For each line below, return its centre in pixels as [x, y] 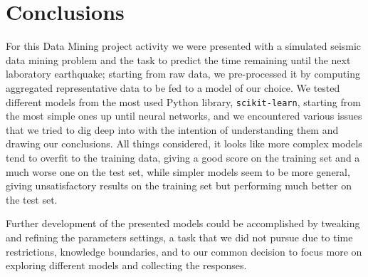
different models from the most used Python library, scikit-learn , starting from [183, 101]
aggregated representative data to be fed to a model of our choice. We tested [173, 87]
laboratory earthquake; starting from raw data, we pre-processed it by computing [183, 74]
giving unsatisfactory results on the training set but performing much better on [179, 185]
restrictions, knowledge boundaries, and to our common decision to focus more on [184, 251]
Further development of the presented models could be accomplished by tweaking [183, 223]
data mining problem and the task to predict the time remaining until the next [178, 59]
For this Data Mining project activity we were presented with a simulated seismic [184, 46]
